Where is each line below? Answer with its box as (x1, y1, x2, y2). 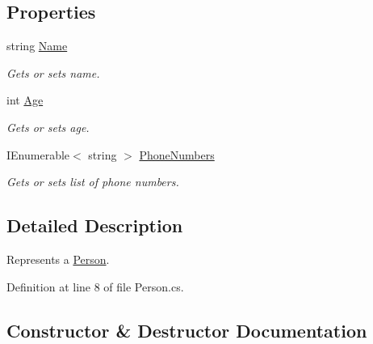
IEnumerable (6, 146, 70, 163)
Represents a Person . (6, 250, 110, 267)
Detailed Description (6, 213, 183, 238)
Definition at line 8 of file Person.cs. (6, 278, 184, 295)
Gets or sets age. (6, 118, 90, 135)
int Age (6, 91, 44, 108)
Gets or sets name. (6, 64, 100, 81)
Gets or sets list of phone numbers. (6, 173, 179, 190)
